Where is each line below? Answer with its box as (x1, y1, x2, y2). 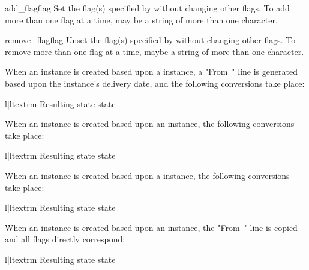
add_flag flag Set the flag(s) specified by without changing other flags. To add (5, 2, 290, 14)
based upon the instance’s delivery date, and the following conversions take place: (5, 77, 305, 89)
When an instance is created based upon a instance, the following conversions (5, 169, 290, 181)
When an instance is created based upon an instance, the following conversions (5, 117, 295, 130)
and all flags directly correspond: (5, 233, 125, 245)
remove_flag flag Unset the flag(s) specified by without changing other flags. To (5, 34, 296, 46)
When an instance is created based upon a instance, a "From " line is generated (5, 65, 298, 78)
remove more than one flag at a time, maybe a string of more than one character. (5, 45, 304, 57)
